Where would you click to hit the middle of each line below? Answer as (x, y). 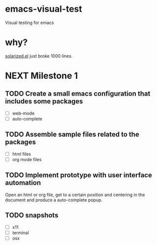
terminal (21, 233)
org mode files (27, 159)
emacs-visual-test (44, 9)
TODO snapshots (32, 215)
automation (23, 183)
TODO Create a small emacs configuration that (78, 94)
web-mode (23, 113)
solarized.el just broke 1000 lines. (39, 56)
